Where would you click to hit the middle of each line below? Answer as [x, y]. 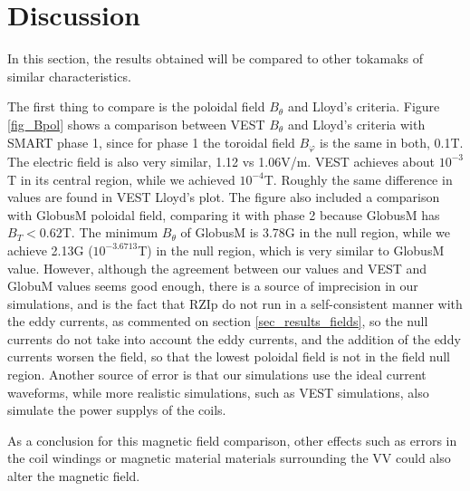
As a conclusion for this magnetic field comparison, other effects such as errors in [232, 440]
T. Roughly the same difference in [358, 179]
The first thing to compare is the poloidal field [136, 106]
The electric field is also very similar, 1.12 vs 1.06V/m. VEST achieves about [221, 161]
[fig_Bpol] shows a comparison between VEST [136, 124]
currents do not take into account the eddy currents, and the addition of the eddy [234, 338]
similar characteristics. [69, 76]
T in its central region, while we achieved [121, 179]
